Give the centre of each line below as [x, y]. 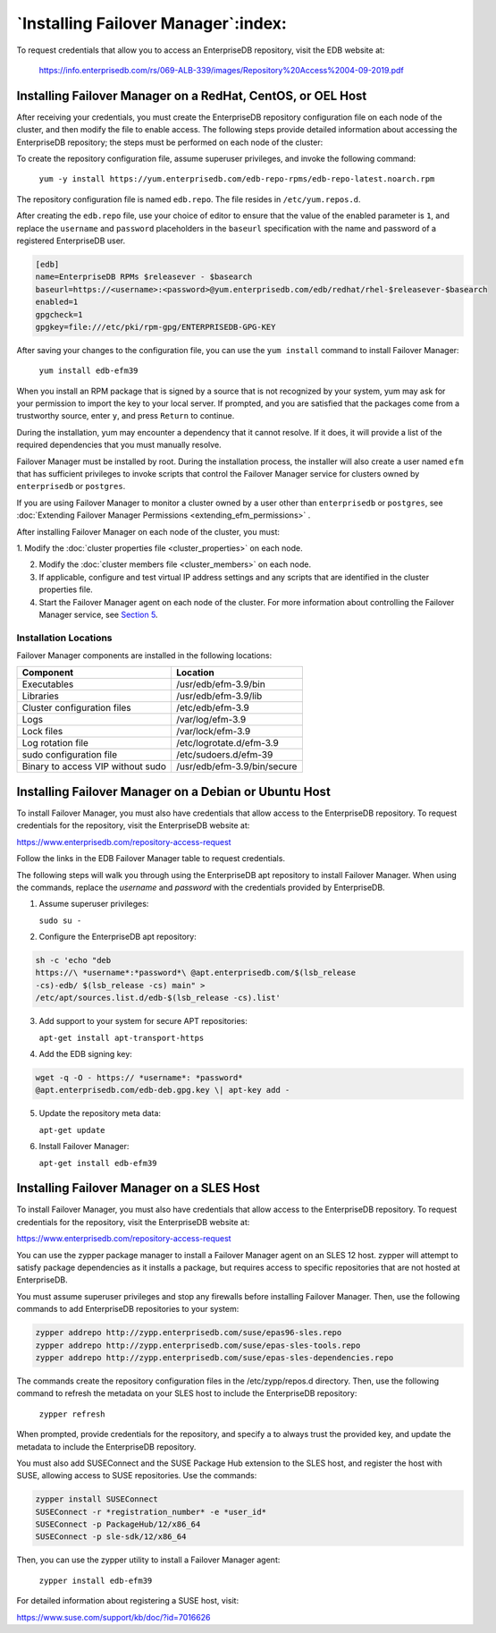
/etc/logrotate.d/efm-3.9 [227, 743]
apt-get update [72, 1130]
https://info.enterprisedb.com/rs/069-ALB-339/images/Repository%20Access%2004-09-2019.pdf [221, 70]
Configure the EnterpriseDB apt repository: [118, 937]
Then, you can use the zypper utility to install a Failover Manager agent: [148, 1560]
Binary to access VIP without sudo [94, 766]
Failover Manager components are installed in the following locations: [144, 656]
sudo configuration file [70, 755]
